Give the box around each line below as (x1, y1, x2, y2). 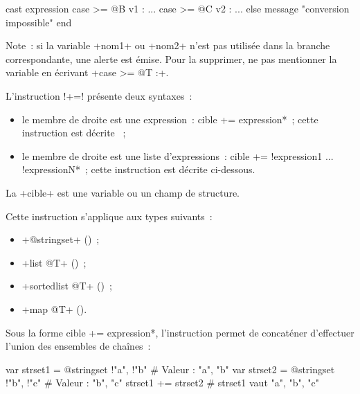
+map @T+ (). (21, 301, 87, 316)
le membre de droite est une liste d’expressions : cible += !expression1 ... (21, 148, 334, 163)
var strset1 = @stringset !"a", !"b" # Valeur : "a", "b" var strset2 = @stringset (6, 361, 335, 376)
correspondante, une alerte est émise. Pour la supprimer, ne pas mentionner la (6, 51, 337, 66)
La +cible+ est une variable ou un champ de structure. (6, 185, 240, 199)
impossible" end (6, 15, 72, 29)
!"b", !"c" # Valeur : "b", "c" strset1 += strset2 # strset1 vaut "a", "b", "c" (6, 375, 320, 390)
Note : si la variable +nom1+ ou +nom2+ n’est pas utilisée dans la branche (6, 38, 330, 53)
